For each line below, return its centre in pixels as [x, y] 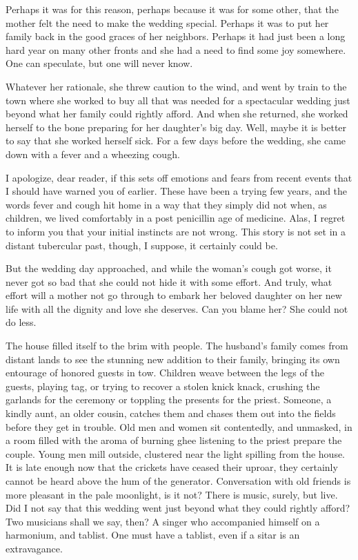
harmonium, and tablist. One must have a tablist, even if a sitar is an [153, 535]
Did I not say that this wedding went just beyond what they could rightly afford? [178, 508]
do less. [21, 322]
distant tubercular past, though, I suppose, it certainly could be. [142, 245]
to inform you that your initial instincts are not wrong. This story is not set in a [176, 231]
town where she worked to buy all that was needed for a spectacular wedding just [178, 100]
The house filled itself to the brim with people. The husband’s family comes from [177, 346]
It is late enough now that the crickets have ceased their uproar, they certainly [172, 467]
